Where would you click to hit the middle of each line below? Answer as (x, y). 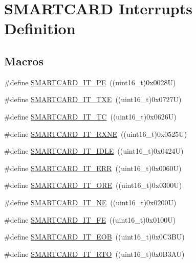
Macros (24, 61)
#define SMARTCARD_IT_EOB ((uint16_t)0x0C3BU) (94, 237)
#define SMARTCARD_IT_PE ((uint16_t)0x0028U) (90, 82)
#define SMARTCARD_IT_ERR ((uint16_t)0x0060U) (93, 168)
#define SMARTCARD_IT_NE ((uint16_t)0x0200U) (90, 202)
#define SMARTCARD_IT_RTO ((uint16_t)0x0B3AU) (94, 254)
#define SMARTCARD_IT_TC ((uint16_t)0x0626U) (90, 116)
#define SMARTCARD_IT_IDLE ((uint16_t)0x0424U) (94, 151)
